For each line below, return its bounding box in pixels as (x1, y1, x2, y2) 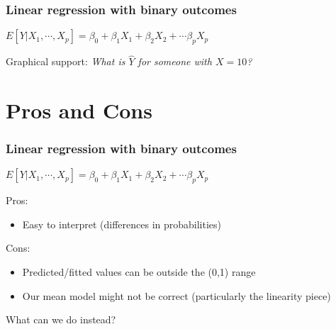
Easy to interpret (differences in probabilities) (22, 216, 222, 231)
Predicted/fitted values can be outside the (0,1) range (22, 264, 256, 279)
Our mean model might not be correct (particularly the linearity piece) (22, 288, 331, 303)
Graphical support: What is (6, 54, 125, 69)
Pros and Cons (6, 96, 152, 125)
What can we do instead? (6, 312, 116, 327)
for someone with (138, 54, 212, 69)
